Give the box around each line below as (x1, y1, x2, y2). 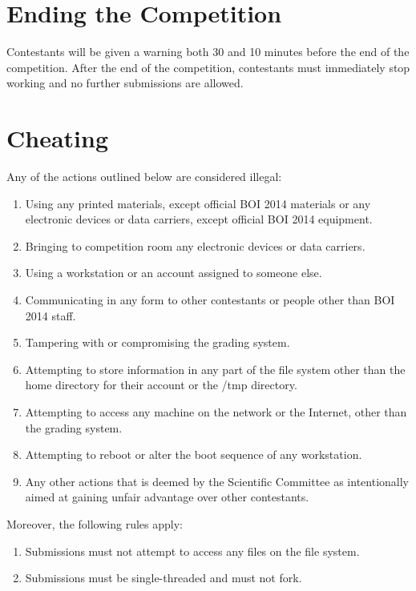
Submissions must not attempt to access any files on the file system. (25, 542, 360, 559)
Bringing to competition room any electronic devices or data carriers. (25, 237, 366, 254)
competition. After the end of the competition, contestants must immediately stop (6, 58, 410, 75)
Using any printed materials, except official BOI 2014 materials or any (25, 195, 371, 211)
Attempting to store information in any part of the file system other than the (25, 360, 406, 377)
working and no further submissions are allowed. (6, 74, 244, 91)
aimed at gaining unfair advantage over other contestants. (25, 488, 309, 505)
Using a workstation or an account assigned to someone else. (25, 264, 322, 281)
